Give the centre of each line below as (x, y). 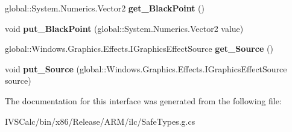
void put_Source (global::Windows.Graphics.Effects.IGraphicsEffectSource (146, 68)
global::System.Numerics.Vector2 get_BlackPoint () (105, 8)
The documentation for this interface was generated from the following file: (143, 100)
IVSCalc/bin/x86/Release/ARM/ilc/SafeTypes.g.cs (100, 121)
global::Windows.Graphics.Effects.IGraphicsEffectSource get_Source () (139, 49)
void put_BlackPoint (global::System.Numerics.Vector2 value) (124, 28)
